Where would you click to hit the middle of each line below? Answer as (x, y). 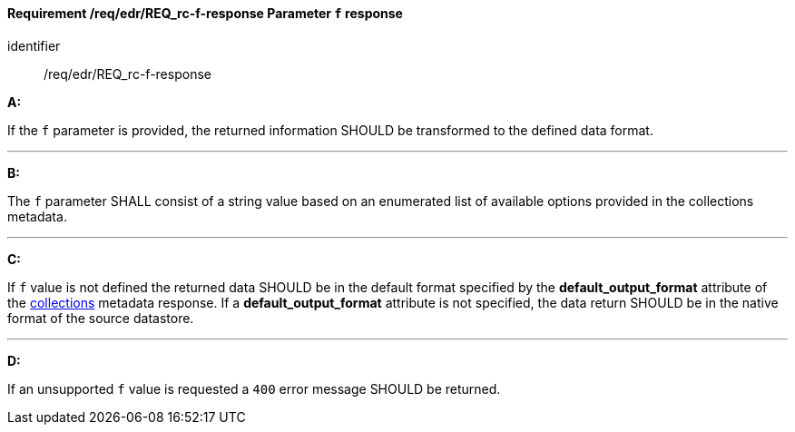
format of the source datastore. (101, 318)
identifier (34, 45)
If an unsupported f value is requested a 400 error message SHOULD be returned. (254, 388)
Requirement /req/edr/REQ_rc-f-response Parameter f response (205, 13)
